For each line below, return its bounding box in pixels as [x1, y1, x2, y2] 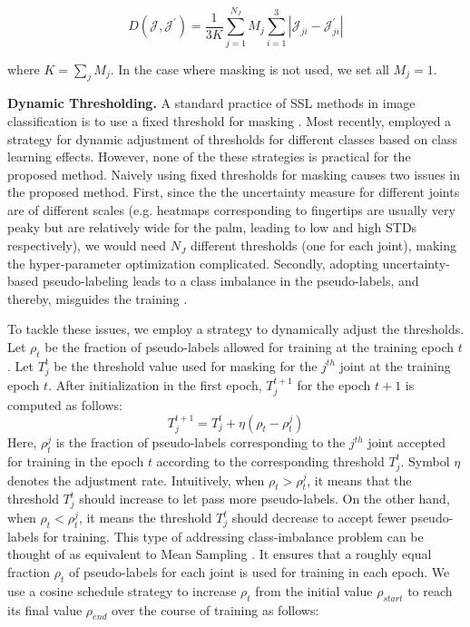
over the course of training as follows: [112, 600, 319, 619]
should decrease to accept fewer [231, 508, 406, 527]
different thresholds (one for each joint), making [190, 236, 457, 255]
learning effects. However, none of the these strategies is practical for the [7, 147, 411, 166]
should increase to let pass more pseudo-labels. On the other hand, [79, 489, 450, 508]
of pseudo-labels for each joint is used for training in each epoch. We [69, 563, 450, 582]
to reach [407, 581, 453, 600]
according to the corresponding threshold [156, 451, 385, 470]
